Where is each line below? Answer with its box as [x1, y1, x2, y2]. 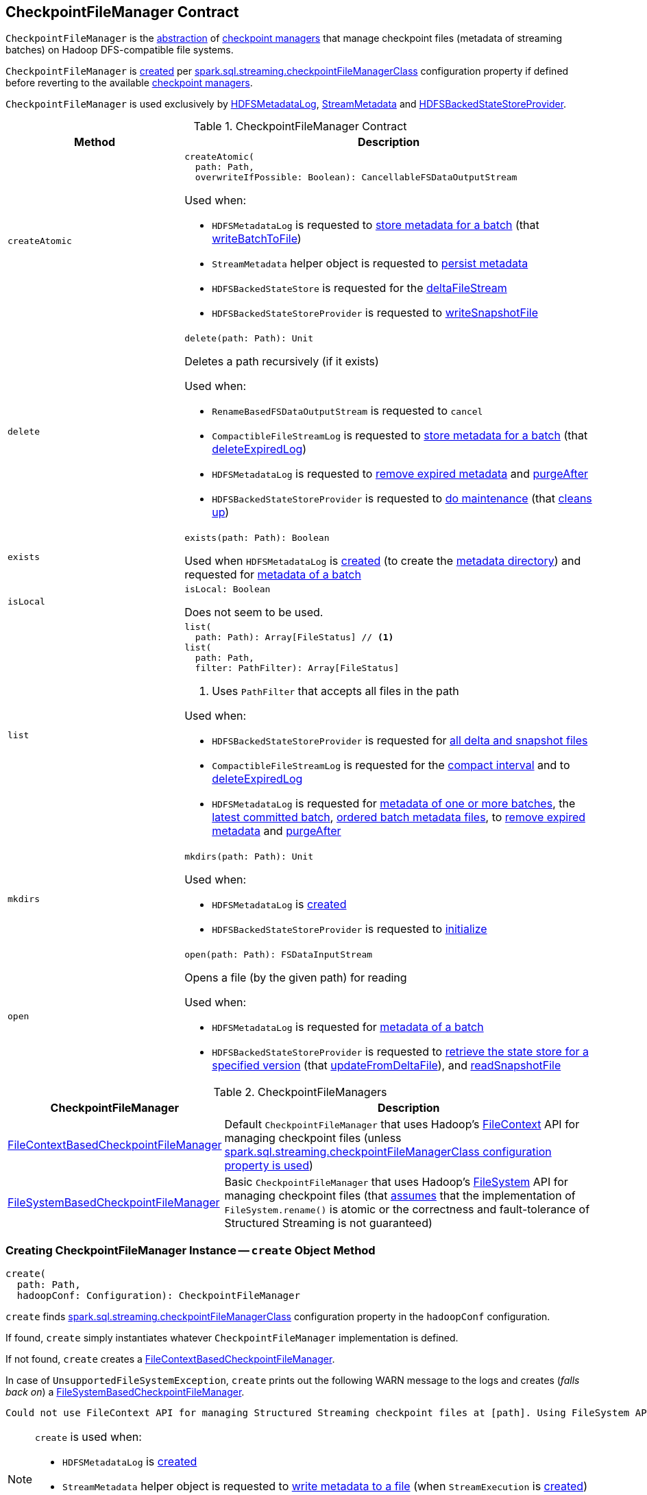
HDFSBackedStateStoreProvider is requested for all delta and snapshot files [212, 733, 588, 748]
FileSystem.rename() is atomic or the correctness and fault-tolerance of [224, 1202, 590, 1217]
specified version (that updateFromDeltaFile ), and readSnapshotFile [212, 1058, 561, 1073]
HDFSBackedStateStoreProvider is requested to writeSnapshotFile [212, 306, 538, 320]
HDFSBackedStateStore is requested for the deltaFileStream [212, 281, 507, 295]
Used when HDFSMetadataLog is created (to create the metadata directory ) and [184, 554, 581, 568]
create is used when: [35, 1430, 142, 1444]
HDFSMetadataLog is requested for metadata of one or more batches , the [212, 797, 576, 811]
